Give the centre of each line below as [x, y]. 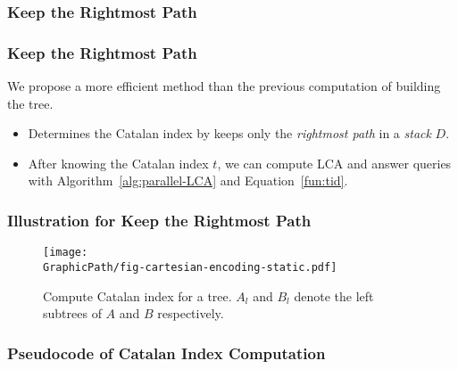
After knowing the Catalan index [118, 163]
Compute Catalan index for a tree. [137, 295]
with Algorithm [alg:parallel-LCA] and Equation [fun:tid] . [188, 180]
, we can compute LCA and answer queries [334, 163]
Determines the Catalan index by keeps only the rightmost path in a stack [229, 133]
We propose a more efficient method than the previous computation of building [224, 86]
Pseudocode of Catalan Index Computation [167, 353]
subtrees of [72, 313]
